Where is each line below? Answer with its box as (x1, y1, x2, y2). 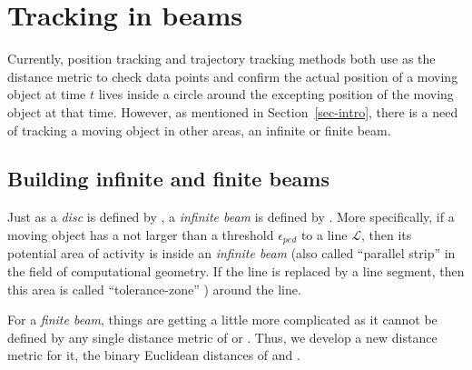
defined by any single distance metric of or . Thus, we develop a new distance (7, 327, 438, 346)
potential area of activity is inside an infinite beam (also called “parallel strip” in (7, 244, 456, 263)
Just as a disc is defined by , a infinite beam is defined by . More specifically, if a (7, 207, 455, 226)
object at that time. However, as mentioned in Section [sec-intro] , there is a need (7, 102, 458, 121)
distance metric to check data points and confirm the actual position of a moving (7, 66, 458, 85)
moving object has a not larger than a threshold (7, 225, 274, 244)
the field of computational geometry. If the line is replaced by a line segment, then (7, 261, 465, 280)
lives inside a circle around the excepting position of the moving (98, 85, 454, 104)
